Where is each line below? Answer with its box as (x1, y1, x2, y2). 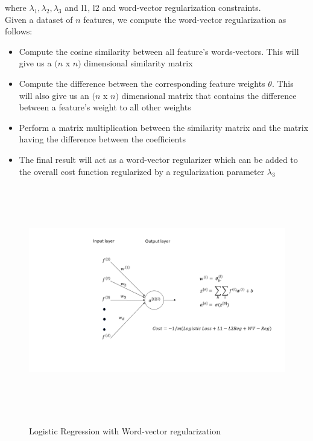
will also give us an (19, 89, 89, 101)
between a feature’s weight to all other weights (19, 101, 191, 113)
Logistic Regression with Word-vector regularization (29, 424, 221, 437)
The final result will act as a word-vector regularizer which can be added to (19, 153, 298, 165)
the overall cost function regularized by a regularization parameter (19, 165, 265, 177)
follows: (5, 25, 33, 37)
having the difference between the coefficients (19, 133, 186, 145)
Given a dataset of (5, 13, 73, 25)
